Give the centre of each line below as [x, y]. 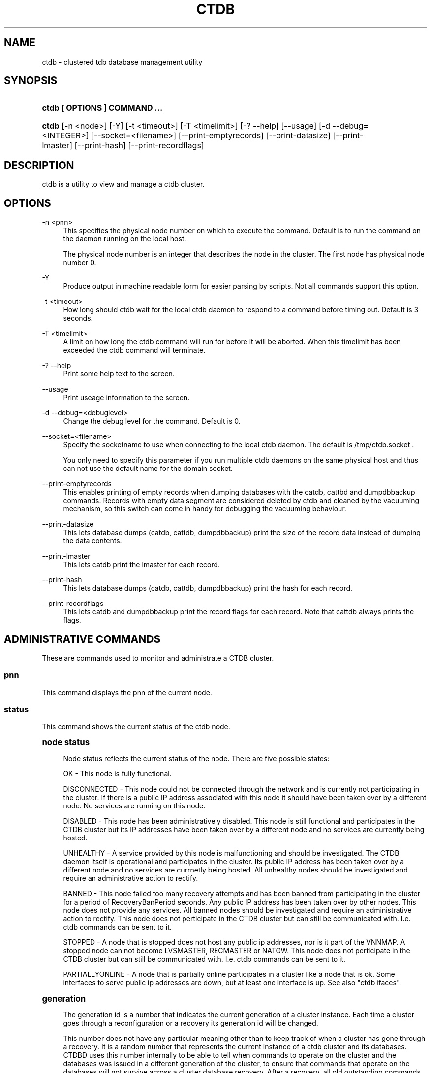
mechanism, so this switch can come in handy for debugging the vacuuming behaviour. [205, 509]
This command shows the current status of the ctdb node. [136, 727]
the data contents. [92, 541]
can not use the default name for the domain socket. [148, 469]
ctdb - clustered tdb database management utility [122, 62]
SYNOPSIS [31, 81]
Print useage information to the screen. [126, 398]
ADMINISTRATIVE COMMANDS [82, 639]
